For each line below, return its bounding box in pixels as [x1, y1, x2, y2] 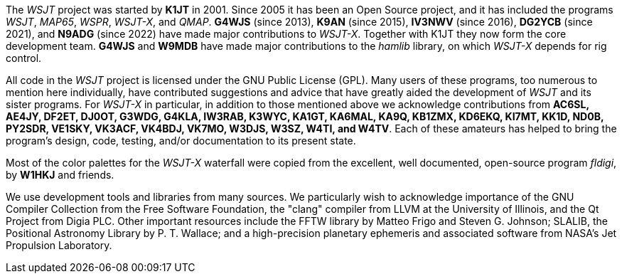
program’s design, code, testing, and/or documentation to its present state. [6, 135, 356, 147]
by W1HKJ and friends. [6, 169, 114, 181]
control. [6, 52, 42, 64]
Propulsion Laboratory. [6, 239, 112, 251]
